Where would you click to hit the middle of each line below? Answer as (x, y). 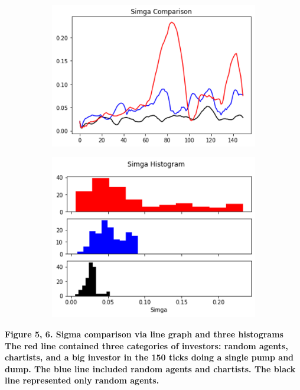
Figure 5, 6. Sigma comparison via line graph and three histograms (144, 334)
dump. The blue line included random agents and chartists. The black (150, 368)
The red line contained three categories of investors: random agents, (146, 345)
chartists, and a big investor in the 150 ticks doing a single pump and (149, 357)
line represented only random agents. (82, 380)
